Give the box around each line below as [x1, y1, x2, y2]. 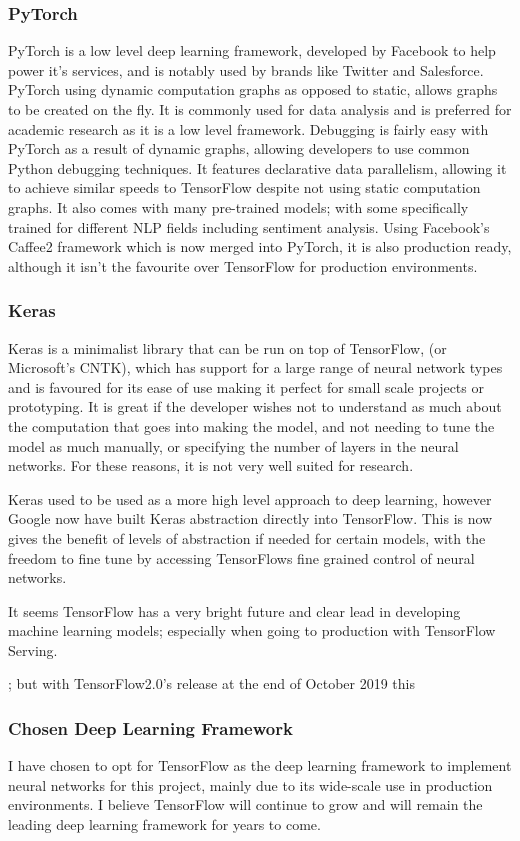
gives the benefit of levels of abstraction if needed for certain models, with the [8, 527, 486, 548]
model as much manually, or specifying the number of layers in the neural [8, 435, 459, 456]
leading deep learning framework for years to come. [8, 814, 321, 835]
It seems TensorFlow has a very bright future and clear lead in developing [8, 600, 461, 621]
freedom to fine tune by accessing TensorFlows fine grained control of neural [8, 547, 475, 568]
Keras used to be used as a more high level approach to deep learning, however [8, 488, 492, 509]
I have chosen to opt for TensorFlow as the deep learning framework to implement [8, 755, 512, 776]
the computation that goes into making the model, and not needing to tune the [8, 415, 495, 436]
